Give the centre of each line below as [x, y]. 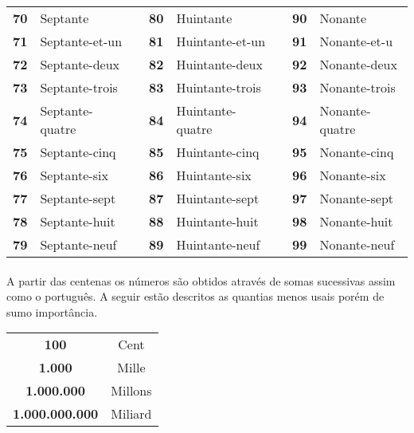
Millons [131, 391]
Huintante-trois [219, 87]
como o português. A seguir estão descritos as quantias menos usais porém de [195, 296]
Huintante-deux [219, 64]
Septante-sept [78, 198]
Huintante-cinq [218, 152]
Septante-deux [80, 64]
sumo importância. [52, 311]
